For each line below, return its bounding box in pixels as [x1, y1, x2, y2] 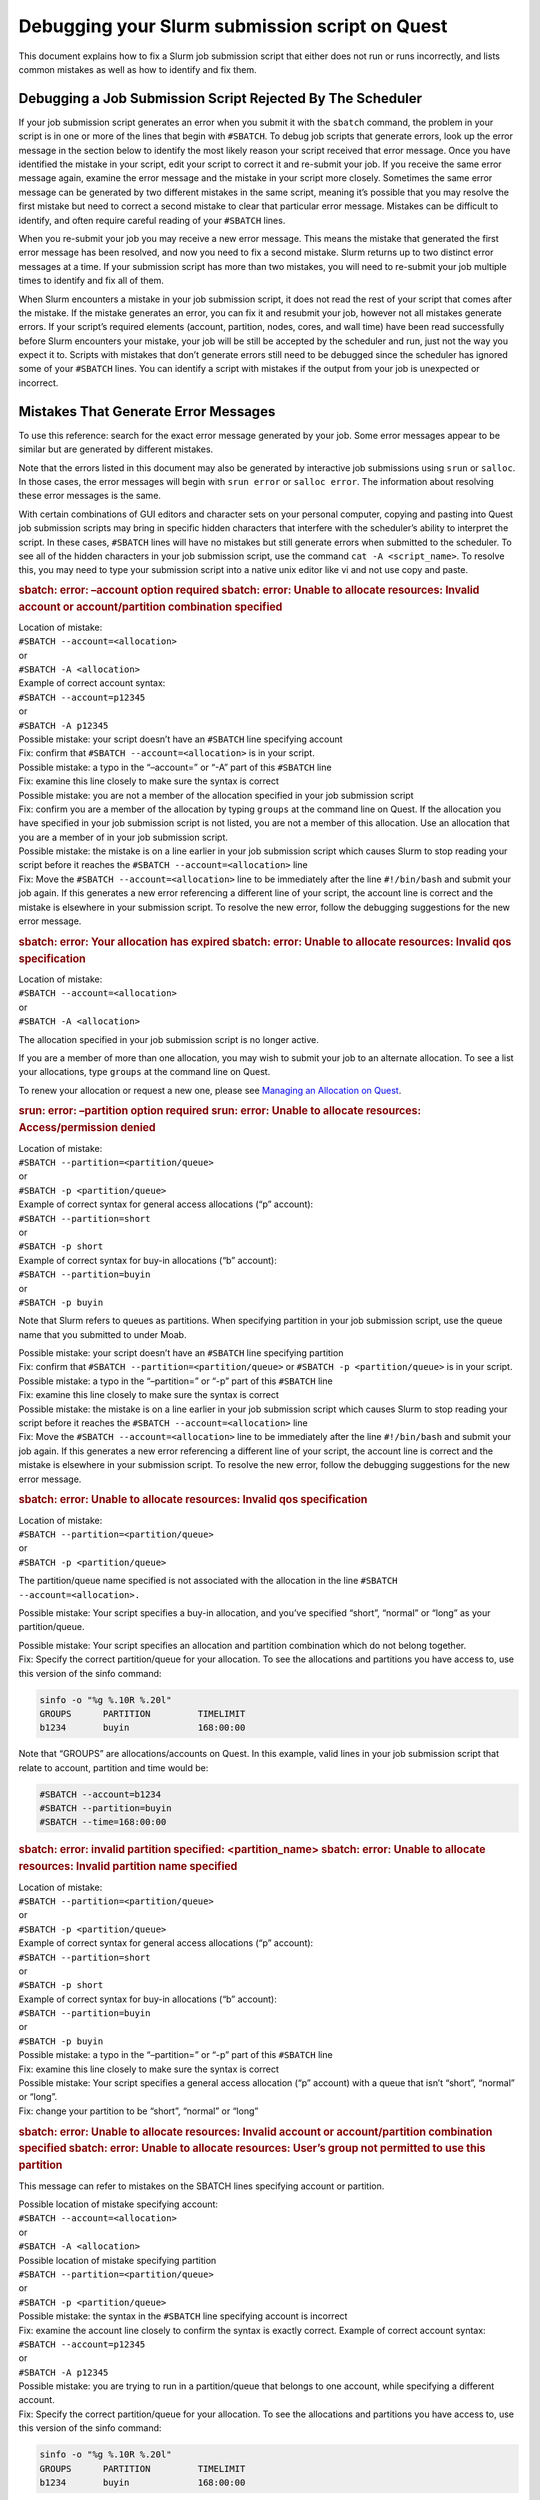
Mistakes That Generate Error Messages [18, 403, 276, 420]
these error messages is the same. [18, 490, 162, 502]
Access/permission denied [18, 1121, 156, 1135]
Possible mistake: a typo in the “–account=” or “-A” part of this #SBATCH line [18, 761, 332, 773]
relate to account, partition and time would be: [18, 1761, 209, 1774]
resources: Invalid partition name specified [18, 1860, 238, 1874]
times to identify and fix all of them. [18, 275, 165, 287]
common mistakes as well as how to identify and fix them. [18, 63, 257, 75]
